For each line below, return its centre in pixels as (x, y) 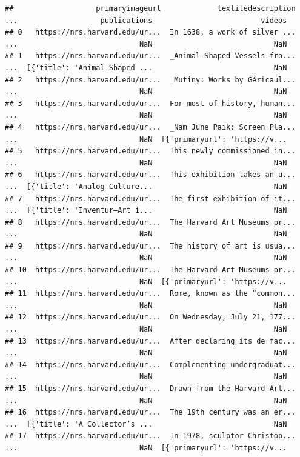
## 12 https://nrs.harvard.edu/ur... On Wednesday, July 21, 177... (150, 317)
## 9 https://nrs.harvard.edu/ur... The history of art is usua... (150, 246)
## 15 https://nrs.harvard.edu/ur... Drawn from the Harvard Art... (150, 389)
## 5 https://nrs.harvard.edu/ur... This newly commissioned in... (150, 151)
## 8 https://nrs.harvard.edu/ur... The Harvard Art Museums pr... (150, 222)
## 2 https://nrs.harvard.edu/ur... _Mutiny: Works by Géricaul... (150, 80)
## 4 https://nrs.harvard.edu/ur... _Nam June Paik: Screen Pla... (150, 127)
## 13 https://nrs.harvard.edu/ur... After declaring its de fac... (150, 341)
